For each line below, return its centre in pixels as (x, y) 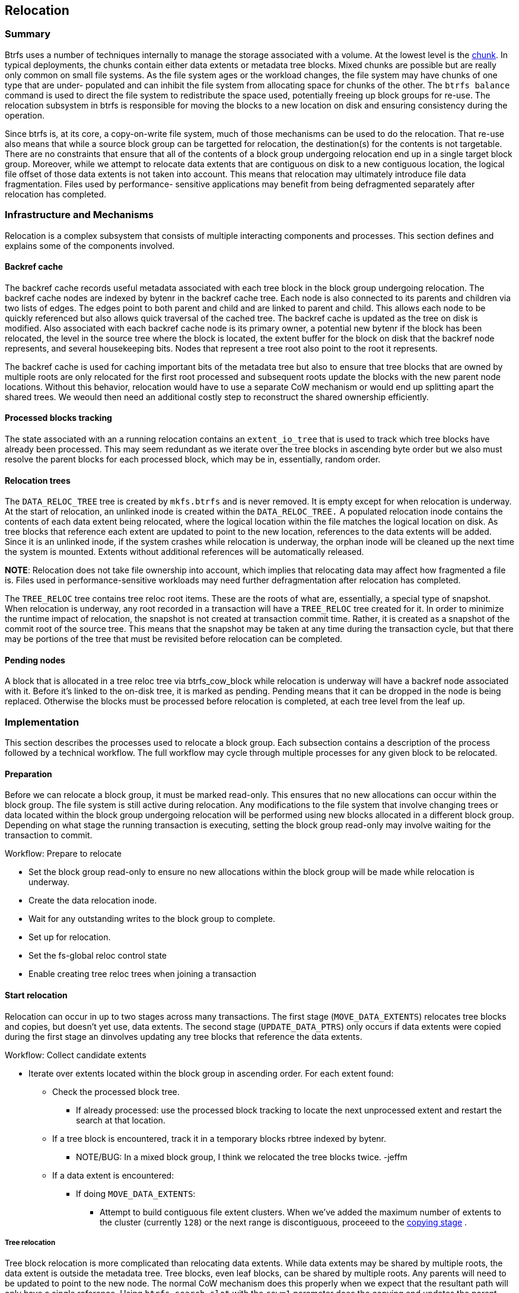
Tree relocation (30, 1243)
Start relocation (36, 995)
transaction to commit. (49, 835)
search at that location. (121, 1120)
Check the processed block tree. (116, 1091)
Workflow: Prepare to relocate (63, 854)
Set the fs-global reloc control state (98, 956)
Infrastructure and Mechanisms (79, 215)
